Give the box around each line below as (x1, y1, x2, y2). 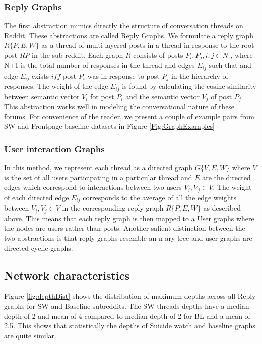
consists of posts (133, 50, 183, 60)
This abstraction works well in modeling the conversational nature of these (4, 101, 235, 112)
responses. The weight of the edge (4, 81, 108, 91)
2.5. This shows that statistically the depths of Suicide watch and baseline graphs (4, 320, 255, 331)
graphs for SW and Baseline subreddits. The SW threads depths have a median (4, 300, 249, 311)
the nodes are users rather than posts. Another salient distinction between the (4, 223, 245, 233)
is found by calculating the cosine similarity (122, 81, 256, 91)
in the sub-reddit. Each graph (32, 50, 123, 60)
